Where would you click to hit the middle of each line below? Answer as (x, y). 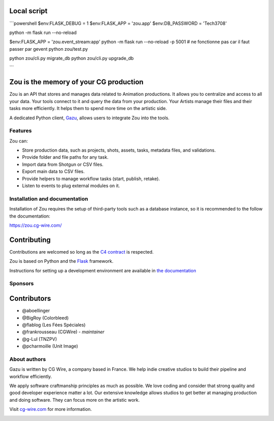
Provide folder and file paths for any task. (65, 157)
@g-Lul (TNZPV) (40, 339)
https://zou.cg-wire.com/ (36, 225)
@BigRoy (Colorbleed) (45, 318)
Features (21, 131)
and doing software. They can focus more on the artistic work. (75, 400)
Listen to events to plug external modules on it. (71, 186)
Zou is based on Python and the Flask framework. (61, 261)
